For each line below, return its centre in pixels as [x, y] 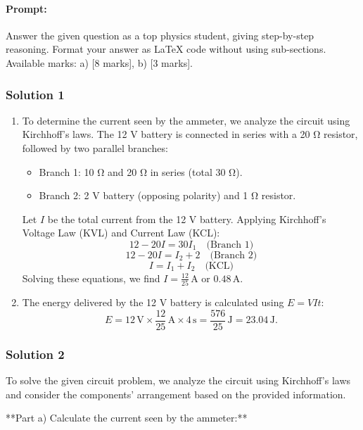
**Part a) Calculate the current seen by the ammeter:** [127, 418]
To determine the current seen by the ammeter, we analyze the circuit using [186, 120]
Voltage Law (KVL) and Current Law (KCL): [121, 233]
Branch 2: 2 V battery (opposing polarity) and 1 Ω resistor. [167, 195]
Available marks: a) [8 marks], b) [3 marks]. [99, 62]
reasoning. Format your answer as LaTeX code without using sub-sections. [166, 49]
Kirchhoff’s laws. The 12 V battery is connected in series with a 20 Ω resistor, [190, 134]
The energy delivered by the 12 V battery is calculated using [153, 302]
